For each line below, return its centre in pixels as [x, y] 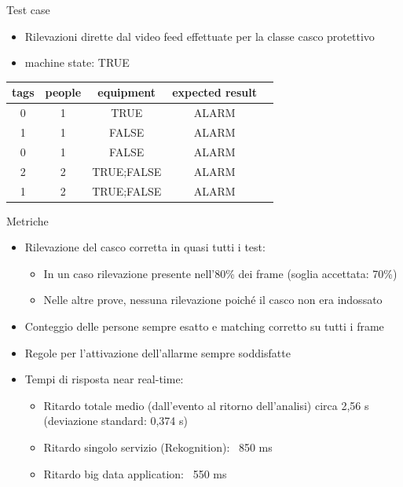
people [63, 92]
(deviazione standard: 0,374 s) [115, 421]
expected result [215, 92]
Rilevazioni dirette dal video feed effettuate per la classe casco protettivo [200, 36]
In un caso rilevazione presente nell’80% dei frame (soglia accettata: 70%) [220, 273]
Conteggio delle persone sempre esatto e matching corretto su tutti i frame [204, 326]
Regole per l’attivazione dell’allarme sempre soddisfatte [158, 352]
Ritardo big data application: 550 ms [135, 473]
